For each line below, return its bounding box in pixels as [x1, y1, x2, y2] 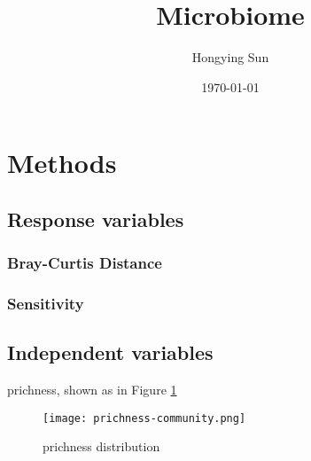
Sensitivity [7, 293, 84, 315]
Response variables [7, 205, 184, 232]
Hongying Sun [191, 48, 269, 66]
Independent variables [7, 339, 214, 366]
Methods [7, 145, 117, 181]
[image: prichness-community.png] [43, 411, 246, 425]
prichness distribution [43, 437, 160, 456]
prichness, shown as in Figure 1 [7, 380, 177, 399]
